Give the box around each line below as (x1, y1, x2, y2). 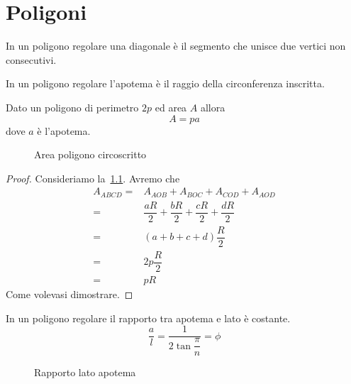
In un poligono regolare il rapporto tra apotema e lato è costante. (6, 310, 291, 325)
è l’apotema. (37, 123, 91, 138)
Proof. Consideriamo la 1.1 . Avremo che (6, 170, 180, 185)
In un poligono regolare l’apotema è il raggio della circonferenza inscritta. (6, 76, 325, 91)
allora (200, 99, 225, 114)
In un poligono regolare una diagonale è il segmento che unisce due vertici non (6, 38, 346, 53)
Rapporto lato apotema (34, 365, 136, 380)
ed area (155, 99, 187, 114)
